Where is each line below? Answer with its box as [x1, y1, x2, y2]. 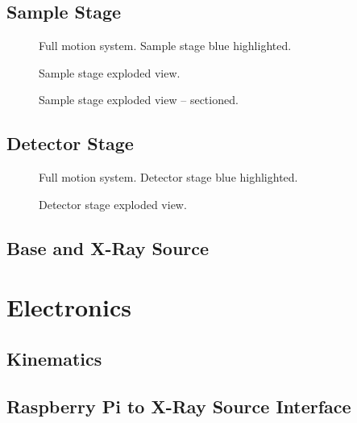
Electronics [6, 291, 131, 324]
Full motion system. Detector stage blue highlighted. [39, 169, 298, 186]
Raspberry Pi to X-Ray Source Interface [6, 393, 351, 418]
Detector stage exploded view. [39, 195, 187, 212]
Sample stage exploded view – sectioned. [39, 91, 239, 108]
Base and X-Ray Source [6, 235, 210, 260]
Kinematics [6, 346, 102, 371]
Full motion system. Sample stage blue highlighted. [39, 37, 292, 54]
